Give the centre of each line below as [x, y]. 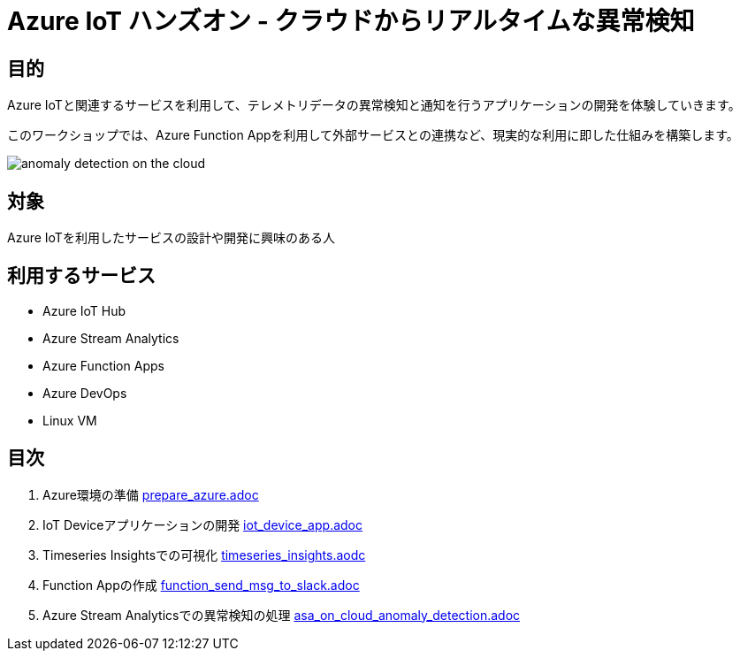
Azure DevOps [85, 393]
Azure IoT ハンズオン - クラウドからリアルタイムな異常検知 [351, 21]
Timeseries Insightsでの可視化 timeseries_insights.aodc [204, 555]
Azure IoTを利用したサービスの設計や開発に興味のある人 [171, 238]
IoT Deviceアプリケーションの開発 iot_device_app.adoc [202, 524]
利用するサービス [81, 276]
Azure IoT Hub [84, 310]
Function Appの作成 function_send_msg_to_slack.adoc [201, 585]
